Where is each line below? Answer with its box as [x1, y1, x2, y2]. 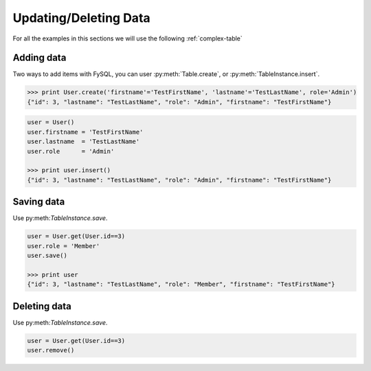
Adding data [12, 52, 67, 64]
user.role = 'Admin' [27, 147, 115, 155]
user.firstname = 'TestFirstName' [27, 128, 144, 136]
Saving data [12, 196, 65, 208]
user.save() [27, 252, 68, 260]
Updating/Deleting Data [12, 10, 150, 25]
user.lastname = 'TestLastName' [27, 138, 140, 145]
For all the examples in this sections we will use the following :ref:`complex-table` [12, 34, 243, 43]
